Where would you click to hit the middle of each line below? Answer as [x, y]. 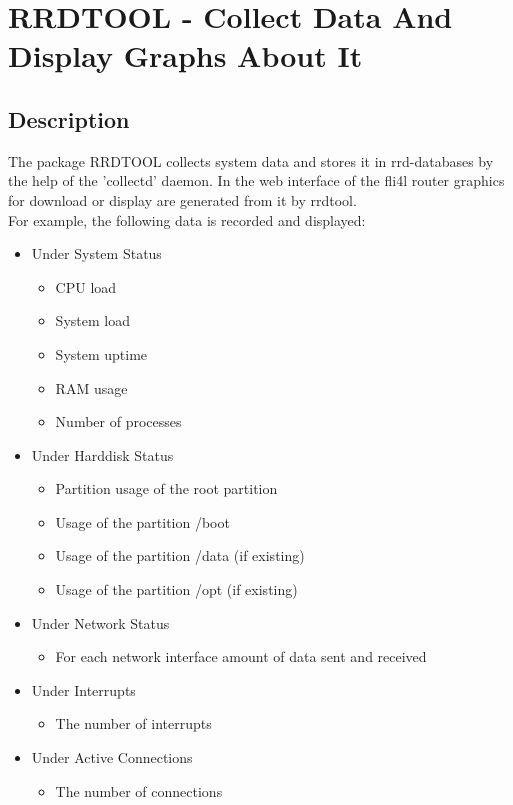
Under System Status [96, 253]
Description [69, 118]
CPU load [86, 286]
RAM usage [91, 387]
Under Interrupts [83, 689]
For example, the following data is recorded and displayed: [187, 219]
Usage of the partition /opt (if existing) [176, 589]
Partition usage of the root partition [166, 488]
